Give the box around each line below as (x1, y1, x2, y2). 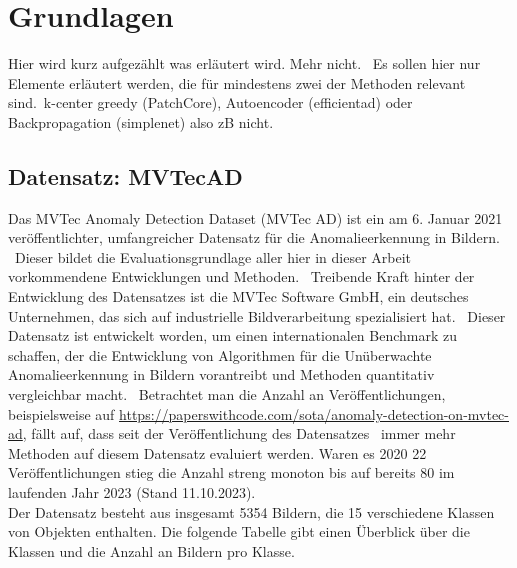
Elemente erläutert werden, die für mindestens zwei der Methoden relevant (8, 72, 466, 93)
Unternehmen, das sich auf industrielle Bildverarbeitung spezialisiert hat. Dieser (8, 305, 506, 326)
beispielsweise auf (8, 403, 115, 424)
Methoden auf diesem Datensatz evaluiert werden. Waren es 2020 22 (8, 442, 427, 463)
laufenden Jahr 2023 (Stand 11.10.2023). (8, 482, 256, 503)
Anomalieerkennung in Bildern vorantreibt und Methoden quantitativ (8, 364, 435, 385)
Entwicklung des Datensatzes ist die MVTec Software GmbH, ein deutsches (8, 286, 469, 307)
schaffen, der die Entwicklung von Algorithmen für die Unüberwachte (8, 344, 432, 365)
